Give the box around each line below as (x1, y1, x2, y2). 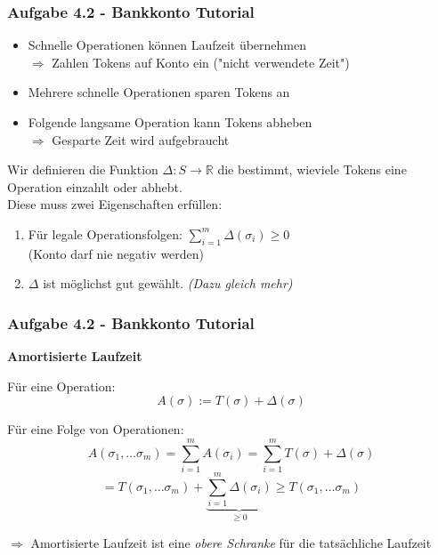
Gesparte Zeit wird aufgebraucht (52, 130, 230, 149)
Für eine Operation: (7, 376, 116, 395)
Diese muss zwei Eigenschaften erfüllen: (7, 195, 223, 213)
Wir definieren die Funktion (7, 160, 158, 179)
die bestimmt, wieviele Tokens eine (217, 160, 407, 179)
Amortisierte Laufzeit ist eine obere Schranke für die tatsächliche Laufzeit (30, 533, 432, 551)
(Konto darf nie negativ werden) (28, 244, 205, 262)
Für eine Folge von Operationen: (7, 420, 184, 438)
